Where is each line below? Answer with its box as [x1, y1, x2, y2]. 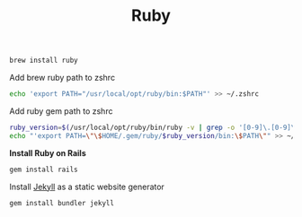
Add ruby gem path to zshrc [9, 105, 113, 117]
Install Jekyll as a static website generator [9, 181, 164, 192]
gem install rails [9, 165, 78, 174]
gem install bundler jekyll [9, 198, 115, 207]
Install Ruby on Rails [9, 147, 87, 158]
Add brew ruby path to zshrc [9, 73, 115, 83]
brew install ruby [9, 56, 78, 65]
